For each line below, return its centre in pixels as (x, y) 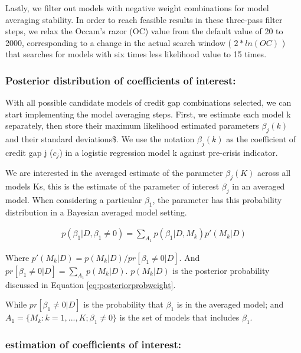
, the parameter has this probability (217, 200)
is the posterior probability (221, 270)
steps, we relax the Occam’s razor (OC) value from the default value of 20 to (144, 31)
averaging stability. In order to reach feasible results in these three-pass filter (144, 19)
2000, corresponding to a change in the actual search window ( (118, 42)
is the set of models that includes (179, 317)
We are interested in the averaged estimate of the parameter (114, 173)
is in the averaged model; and (230, 304)
